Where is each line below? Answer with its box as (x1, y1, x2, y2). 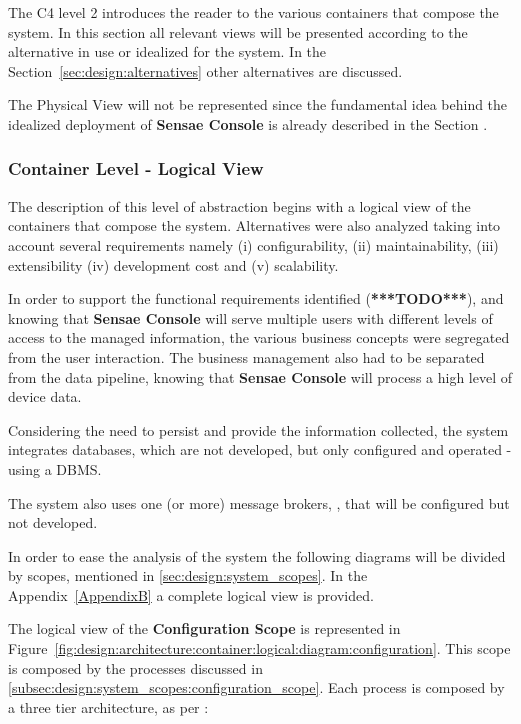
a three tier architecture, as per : (8, 696, 209, 717)
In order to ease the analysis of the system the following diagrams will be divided (8, 545, 506, 566)
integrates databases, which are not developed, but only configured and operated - (8, 439, 512, 460)
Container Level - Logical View (8, 156, 264, 181)
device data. (8, 386, 82, 407)
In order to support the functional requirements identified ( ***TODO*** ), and (8, 288, 504, 309)
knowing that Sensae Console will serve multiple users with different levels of (8, 307, 493, 328)
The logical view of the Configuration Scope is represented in (8, 618, 401, 639)
